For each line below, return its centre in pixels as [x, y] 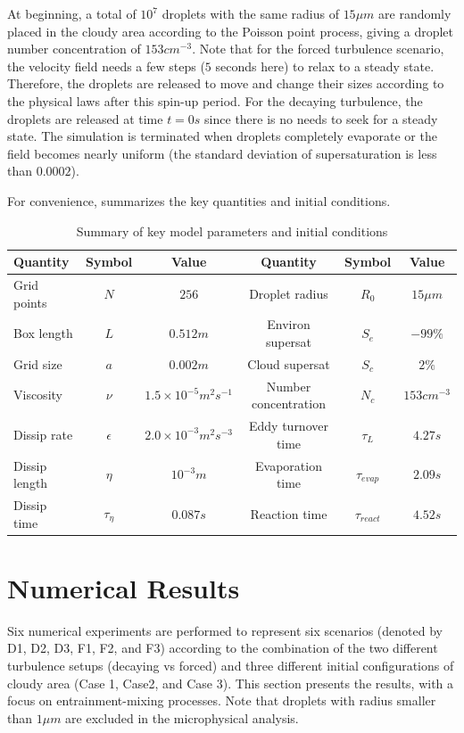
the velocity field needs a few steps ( [106, 66]
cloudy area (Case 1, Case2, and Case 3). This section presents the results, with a [231, 683]
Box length [43, 333]
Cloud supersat [289, 363]
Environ [289, 324]
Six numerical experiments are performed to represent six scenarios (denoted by [225, 630]
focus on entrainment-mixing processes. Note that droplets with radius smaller [222, 700]
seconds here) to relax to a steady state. [325, 66]
